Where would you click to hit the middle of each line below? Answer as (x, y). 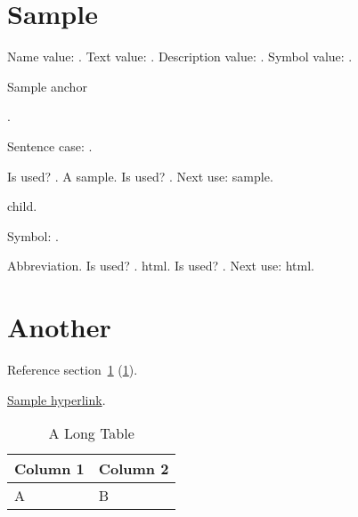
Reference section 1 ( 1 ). (73, 369)
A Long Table (91, 433)
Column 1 (49, 469)
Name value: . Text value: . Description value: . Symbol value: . (180, 57)
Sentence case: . (50, 145)
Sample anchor (47, 86)
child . (22, 206)
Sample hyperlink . (57, 399)
